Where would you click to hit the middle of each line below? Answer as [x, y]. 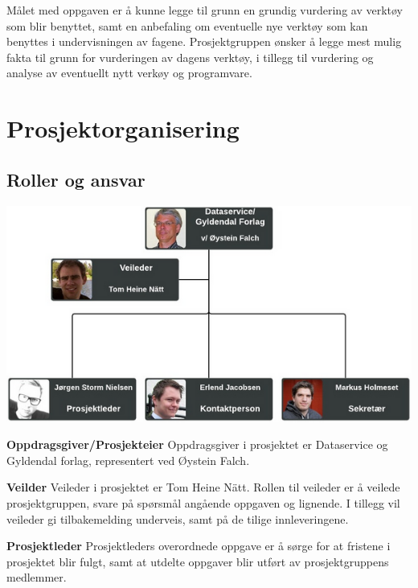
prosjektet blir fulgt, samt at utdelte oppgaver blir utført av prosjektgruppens [198, 561]
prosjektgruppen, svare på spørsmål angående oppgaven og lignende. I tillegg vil [203, 502]
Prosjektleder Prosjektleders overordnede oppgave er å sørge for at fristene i [199, 546]
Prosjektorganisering [123, 128]
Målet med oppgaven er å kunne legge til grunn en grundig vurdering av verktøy [205, 10]
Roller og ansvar [76, 179]
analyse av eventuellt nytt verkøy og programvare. [129, 73]
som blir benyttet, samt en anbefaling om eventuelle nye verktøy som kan [187, 25]
